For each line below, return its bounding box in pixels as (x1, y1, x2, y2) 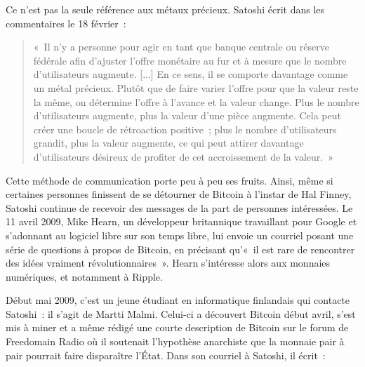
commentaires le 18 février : (6, 15, 126, 30)
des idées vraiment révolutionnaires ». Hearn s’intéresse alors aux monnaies (6, 255, 331, 270)
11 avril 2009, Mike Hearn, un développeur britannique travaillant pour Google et (6, 214, 357, 229)
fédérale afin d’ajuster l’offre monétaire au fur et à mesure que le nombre (33, 53, 347, 67)
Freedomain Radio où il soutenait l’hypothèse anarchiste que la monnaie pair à (6, 334, 345, 349)
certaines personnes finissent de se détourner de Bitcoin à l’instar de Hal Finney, (6, 187, 352, 201)
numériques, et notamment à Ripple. (6, 269, 163, 283)
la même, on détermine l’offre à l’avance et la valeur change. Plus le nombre (33, 94, 359, 109)
